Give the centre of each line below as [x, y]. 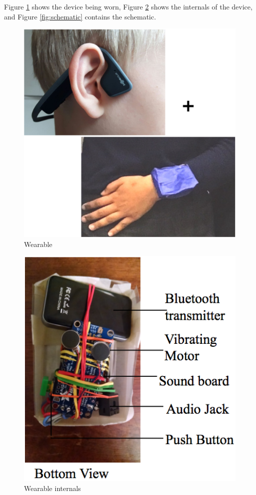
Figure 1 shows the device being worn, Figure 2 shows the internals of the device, [128, 6]
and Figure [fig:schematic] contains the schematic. [80, 16]
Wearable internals [53, 488]
